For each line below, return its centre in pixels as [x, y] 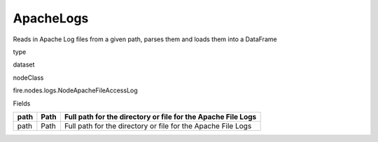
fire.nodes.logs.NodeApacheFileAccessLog [75, 90]
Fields [22, 103]
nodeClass [28, 78]
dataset [24, 65]
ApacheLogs [51, 18]
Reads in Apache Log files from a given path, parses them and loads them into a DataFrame [145, 39]
